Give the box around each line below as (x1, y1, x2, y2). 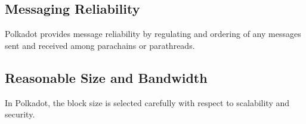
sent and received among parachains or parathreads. (5, 39, 195, 51)
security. (5, 108, 35, 120)
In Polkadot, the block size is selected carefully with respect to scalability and (5, 96, 290, 108)
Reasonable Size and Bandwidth (5, 68, 208, 86)
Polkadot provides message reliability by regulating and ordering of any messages (5, 27, 301, 40)
